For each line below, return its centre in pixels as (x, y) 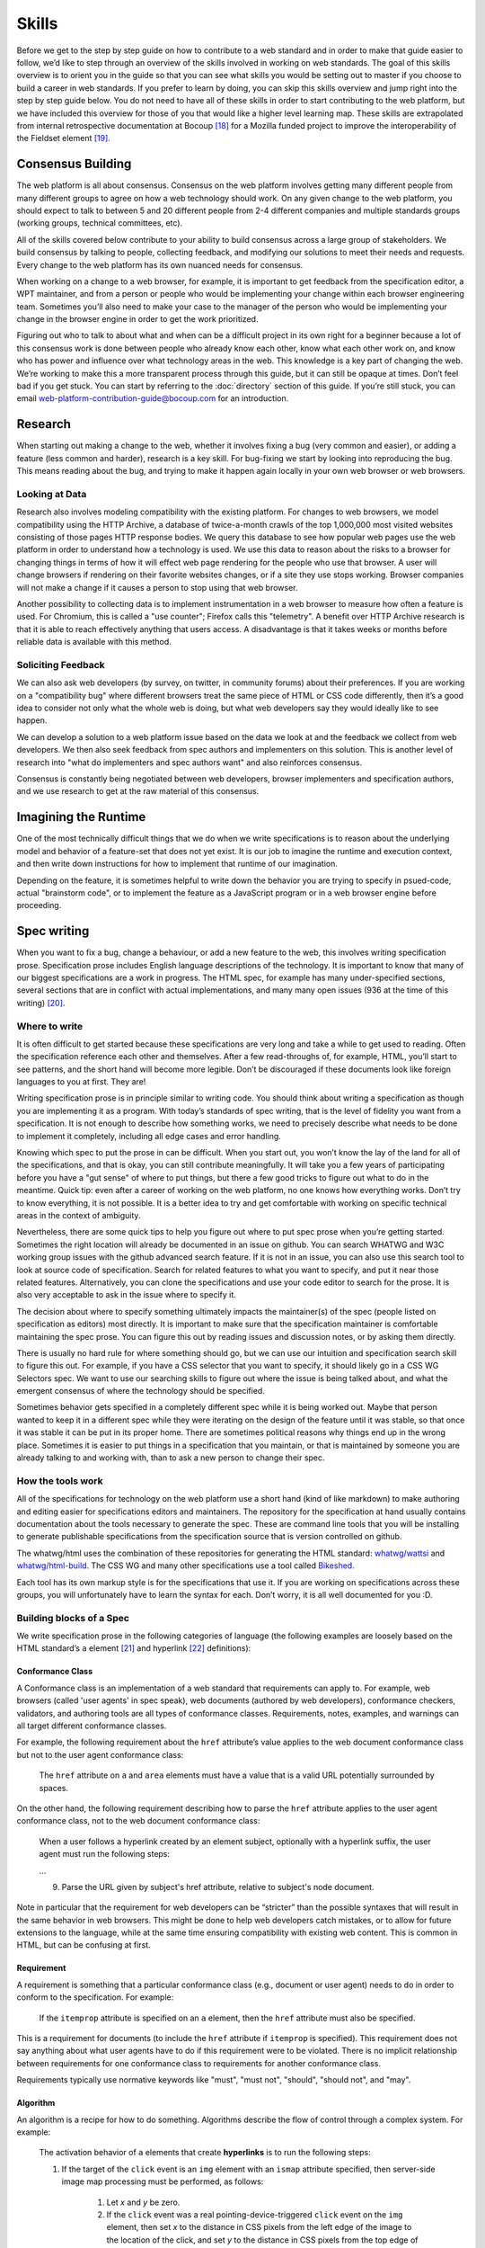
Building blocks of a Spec (73, 1618)
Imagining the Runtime (81, 817)
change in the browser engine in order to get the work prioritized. (137, 319)
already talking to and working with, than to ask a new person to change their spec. (171, 1458)
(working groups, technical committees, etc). (100, 223)
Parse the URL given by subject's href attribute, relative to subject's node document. (218, 1887)
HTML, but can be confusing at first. (84, 1945)
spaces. (54, 1788)
